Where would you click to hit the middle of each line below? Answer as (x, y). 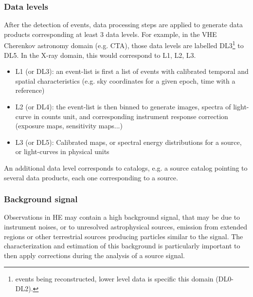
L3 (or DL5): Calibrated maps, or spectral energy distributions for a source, (128, 142)
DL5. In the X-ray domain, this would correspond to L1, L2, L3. (100, 55)
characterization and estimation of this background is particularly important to (122, 246)
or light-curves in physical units (62, 151)
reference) (30, 90)
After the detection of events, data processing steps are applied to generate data (123, 25)
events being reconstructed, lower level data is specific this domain (114, 279)
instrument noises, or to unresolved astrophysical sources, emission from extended (126, 227)
